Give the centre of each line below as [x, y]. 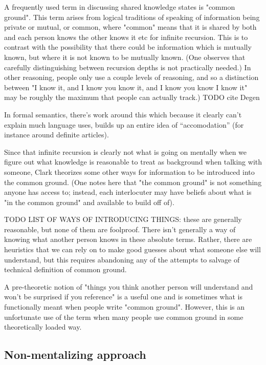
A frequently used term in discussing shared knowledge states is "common [120, 7]
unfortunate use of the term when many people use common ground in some [124, 317]
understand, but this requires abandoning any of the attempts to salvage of [122, 259]
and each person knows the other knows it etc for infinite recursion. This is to [126, 37]
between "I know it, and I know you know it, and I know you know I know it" [126, 87]
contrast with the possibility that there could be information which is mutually [128, 47]
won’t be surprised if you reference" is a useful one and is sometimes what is [124, 297]
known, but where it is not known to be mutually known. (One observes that [125, 57]
